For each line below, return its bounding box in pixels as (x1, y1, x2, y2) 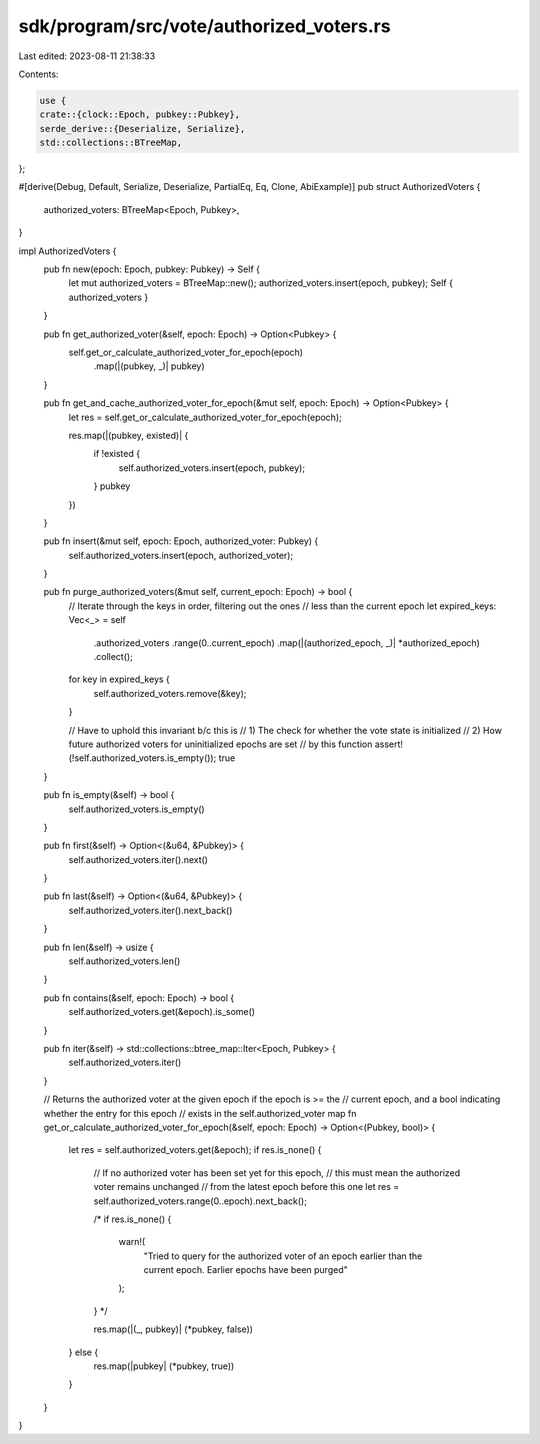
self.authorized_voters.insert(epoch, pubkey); (118, 461, 305, 474)
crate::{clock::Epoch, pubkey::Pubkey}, (39, 109, 240, 120)
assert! (374, 738, 404, 750)
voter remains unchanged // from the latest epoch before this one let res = (93, 1181, 400, 1193)
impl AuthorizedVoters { (18, 245, 117, 257)
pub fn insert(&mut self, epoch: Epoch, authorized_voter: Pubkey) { (43, 535, 319, 547)
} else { (68, 1346, 99, 1358)
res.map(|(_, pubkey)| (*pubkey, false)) (93, 1323, 254, 1335)
